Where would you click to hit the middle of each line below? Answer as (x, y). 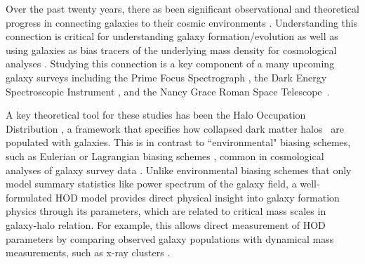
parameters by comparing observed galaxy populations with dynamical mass (170, 238)
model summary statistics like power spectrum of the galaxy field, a (151, 184)
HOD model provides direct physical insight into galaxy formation (197, 197)
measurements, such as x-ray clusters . (88, 252)
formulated (29, 197)
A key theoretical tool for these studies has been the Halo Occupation (156, 115)
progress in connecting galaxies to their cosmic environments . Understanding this (182, 22)
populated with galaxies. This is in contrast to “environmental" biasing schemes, (178, 142)
